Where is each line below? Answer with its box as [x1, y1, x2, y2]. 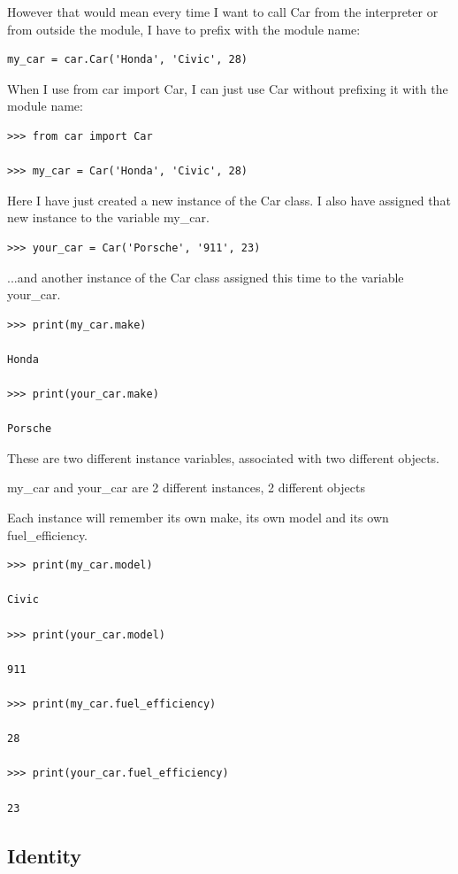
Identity [7, 841, 81, 869]
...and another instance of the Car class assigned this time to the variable [7, 267, 404, 286]
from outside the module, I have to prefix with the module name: [7, 19, 361, 38]
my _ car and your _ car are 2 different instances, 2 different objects [7, 478, 365, 497]
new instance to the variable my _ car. [7, 208, 210, 227]
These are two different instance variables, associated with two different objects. [7, 448, 439, 467]
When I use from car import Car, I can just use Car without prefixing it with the [7, 79, 448, 97]
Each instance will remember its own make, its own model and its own [7, 508, 389, 527]
